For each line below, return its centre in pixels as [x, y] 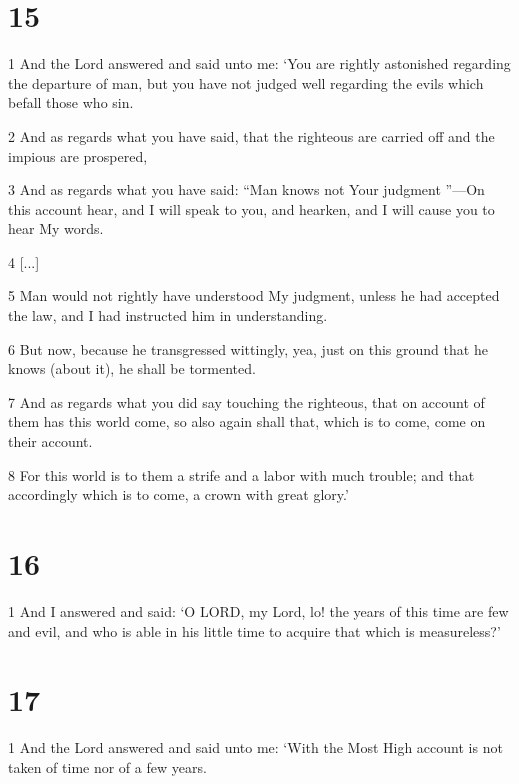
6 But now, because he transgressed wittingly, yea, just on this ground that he [248, 348]
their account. [50, 441]
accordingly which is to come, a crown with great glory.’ [178, 494]
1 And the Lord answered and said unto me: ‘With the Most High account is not [255, 747]
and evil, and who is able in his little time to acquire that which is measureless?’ [254, 630]
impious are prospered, [78, 155]
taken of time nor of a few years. [107, 766]
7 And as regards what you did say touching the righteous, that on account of [246, 401]
